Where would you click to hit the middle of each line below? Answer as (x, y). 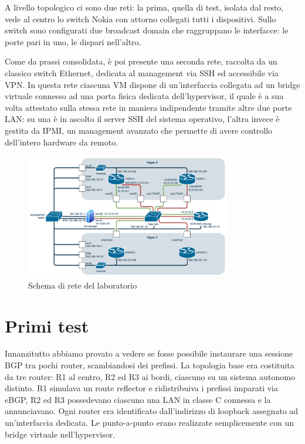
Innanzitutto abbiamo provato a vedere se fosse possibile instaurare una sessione (149, 353)
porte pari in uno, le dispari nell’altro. (73, 41)
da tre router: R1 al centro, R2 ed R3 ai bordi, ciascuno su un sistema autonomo (150, 376)
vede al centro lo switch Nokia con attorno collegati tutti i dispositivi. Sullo (140, 18)
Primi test (47, 325)
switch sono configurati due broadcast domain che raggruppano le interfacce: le (147, 30)
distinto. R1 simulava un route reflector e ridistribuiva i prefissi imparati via (141, 388)
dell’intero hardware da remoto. (62, 142)
